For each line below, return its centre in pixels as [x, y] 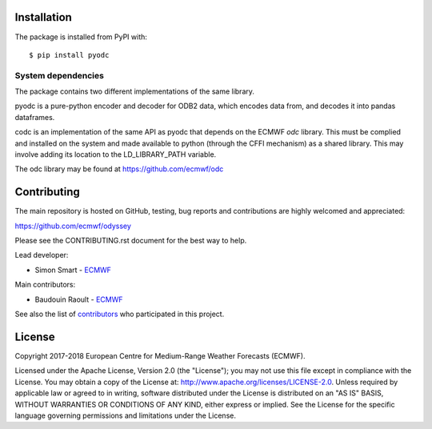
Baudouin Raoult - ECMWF [79, 299]
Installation [43, 17]
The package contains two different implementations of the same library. [135, 91]
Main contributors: [45, 285]
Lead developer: [42, 255]
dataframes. [35, 117]
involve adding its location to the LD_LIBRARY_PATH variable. [116, 154]
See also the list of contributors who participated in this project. [120, 314]
